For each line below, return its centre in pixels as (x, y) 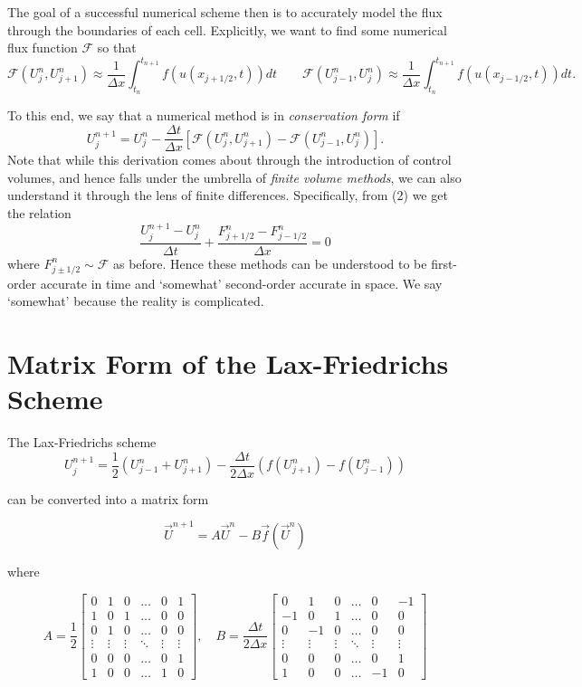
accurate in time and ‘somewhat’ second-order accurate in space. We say (241, 283)
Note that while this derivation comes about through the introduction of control (229, 160)
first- (444, 263)
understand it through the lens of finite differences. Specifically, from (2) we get (228, 195)
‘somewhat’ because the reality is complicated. (136, 301)
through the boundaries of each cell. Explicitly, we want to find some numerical (227, 29)
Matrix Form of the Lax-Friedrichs (228, 363)
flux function (43, 48)
